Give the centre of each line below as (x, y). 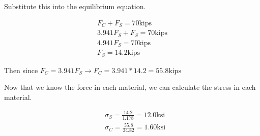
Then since (21, 70)
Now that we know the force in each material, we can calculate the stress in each (130, 87)
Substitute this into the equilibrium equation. (75, 6)
